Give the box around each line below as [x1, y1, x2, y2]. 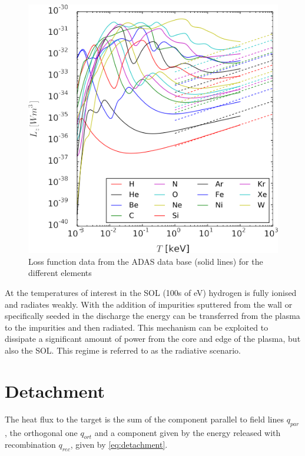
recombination [5, 438, 56, 451]
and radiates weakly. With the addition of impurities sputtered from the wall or [5, 298, 293, 310]
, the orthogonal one [5, 426, 78, 438]
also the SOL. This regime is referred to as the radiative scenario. [5, 344, 241, 357]
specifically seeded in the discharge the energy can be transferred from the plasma [5, 309, 300, 322]
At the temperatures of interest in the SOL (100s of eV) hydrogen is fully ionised [5, 287, 297, 299]
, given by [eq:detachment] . [70, 438, 168, 451]
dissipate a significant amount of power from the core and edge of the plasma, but [5, 332, 301, 345]
